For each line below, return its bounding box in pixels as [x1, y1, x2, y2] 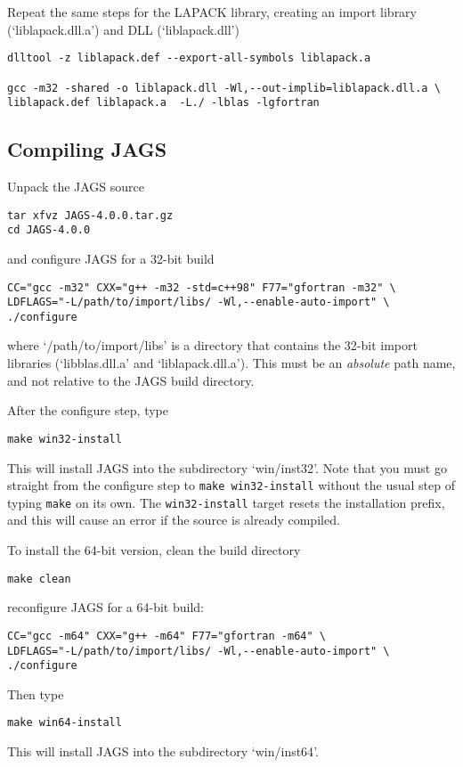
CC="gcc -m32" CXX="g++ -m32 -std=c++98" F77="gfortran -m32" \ [7, 281, 396, 294]
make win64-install [7, 716, 122, 730]
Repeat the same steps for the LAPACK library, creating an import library [7, 3, 417, 20]
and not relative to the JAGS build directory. [7, 371, 255, 389]
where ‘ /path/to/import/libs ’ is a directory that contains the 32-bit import [7, 336, 418, 355]
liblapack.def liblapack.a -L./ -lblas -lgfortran [7, 96, 320, 110]
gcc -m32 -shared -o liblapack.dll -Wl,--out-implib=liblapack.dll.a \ [7, 81, 441, 94]
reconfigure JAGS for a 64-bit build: [7, 598, 204, 616]
